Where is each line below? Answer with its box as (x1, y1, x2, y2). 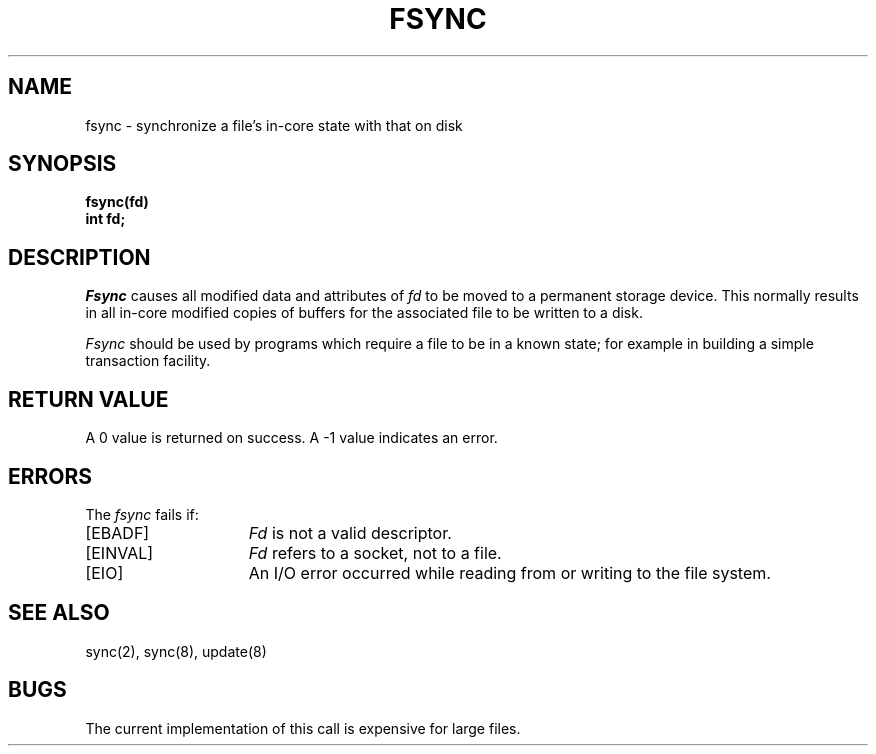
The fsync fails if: (85, 505, 199, 523)
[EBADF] (85, 522, 150, 543)
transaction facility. (85, 352, 211, 370)
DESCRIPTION (8, 244, 151, 270)
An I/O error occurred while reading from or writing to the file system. (248, 562, 771, 583)
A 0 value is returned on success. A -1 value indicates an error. (85, 429, 498, 447)
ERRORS (8, 463, 93, 489)
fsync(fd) (85, 193, 149, 211)
